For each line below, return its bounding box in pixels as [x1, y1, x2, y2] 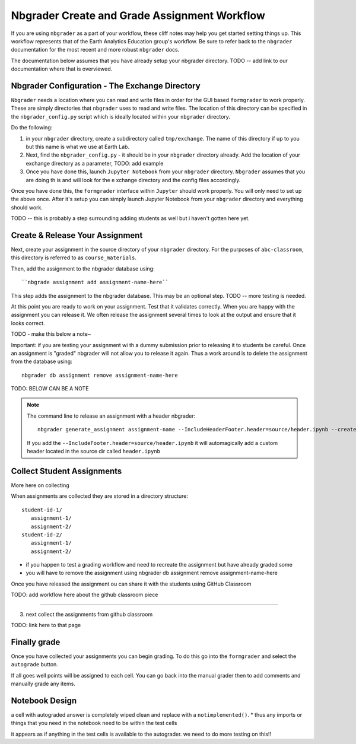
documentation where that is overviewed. [11, 65, 113, 72]
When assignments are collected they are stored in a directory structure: [11, 492, 189, 500]
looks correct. [11, 319, 45, 326]
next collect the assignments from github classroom [26, 611, 153, 618]
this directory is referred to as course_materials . [11, 254, 136, 261]
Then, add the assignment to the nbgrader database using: [11, 265, 155, 272]
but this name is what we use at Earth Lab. [26, 143, 130, 150]
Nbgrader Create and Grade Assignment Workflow [11, 9, 265, 22]
